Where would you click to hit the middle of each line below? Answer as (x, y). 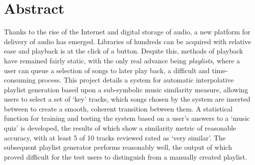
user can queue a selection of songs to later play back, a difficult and (107, 70)
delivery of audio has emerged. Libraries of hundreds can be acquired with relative (127, 41)
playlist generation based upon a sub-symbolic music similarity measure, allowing (126, 89)
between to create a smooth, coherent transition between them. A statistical (118, 108)
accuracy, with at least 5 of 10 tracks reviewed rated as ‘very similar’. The (115, 137)
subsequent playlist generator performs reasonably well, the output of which (118, 147)
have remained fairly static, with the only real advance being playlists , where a (122, 60)
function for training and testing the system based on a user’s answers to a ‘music (127, 118)
